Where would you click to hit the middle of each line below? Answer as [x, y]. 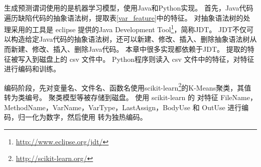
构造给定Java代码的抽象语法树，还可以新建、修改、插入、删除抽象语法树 [130, 39]
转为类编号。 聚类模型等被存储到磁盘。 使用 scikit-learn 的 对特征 [111, 97]
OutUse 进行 [222, 107]
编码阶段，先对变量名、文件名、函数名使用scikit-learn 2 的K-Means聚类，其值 [128, 87]
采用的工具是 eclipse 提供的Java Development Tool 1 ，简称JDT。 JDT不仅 [129, 28]
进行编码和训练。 [32, 69]
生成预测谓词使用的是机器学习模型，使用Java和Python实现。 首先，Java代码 [129, 8]
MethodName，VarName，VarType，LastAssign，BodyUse [97, 107]
